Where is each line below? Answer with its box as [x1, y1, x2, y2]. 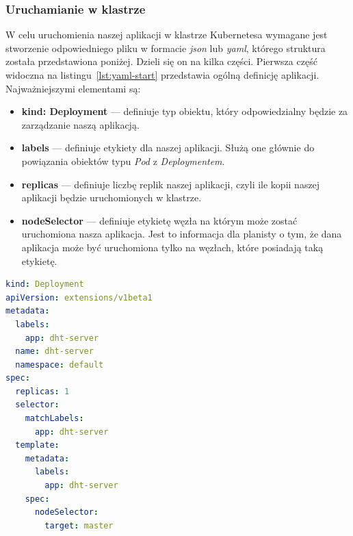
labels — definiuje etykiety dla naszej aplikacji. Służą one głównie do [21, 140, 315, 155]
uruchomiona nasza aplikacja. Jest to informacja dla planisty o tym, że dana [21, 227, 342, 241]
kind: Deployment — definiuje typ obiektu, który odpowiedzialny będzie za [21, 104, 348, 118]
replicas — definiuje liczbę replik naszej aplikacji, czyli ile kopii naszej [21, 177, 320, 191]
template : [15, 440, 60, 450]
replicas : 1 [15, 386, 70, 396]
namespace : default [15, 359, 104, 370]
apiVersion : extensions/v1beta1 [5, 292, 153, 303]
